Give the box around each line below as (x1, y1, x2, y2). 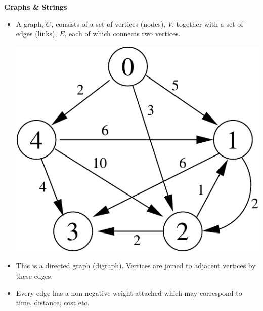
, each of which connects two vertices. (64, 28, 181, 39)
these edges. (16, 270, 53, 281)
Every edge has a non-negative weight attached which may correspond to (16, 287, 242, 298)
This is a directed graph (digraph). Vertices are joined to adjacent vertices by (16, 260, 256, 271)
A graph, (16, 18, 43, 29)
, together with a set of (172, 18, 243, 29)
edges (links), (16, 28, 57, 39)
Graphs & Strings (4, 2, 67, 12)
